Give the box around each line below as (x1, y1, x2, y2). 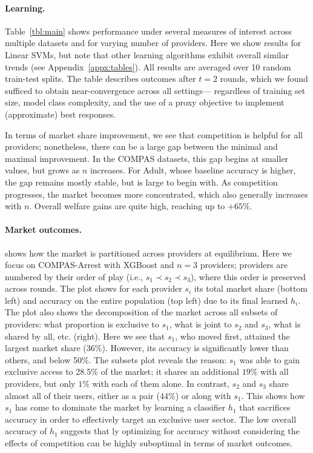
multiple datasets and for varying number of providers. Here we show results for (5, 36, 301, 49)
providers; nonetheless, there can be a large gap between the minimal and (5, 140, 278, 153)
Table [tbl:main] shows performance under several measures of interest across (5, 24, 292, 37)
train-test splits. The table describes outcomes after (5, 72, 196, 85)
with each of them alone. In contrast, (92, 377, 229, 390)
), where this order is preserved (190, 270, 306, 283)
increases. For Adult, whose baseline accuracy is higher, (90, 164, 296, 176)
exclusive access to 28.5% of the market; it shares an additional (5, 365, 239, 378)
